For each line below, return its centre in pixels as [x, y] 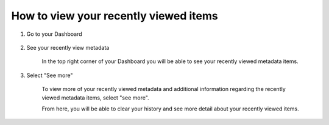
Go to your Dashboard [54, 34]
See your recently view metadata [68, 47]
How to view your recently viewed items [115, 16]
